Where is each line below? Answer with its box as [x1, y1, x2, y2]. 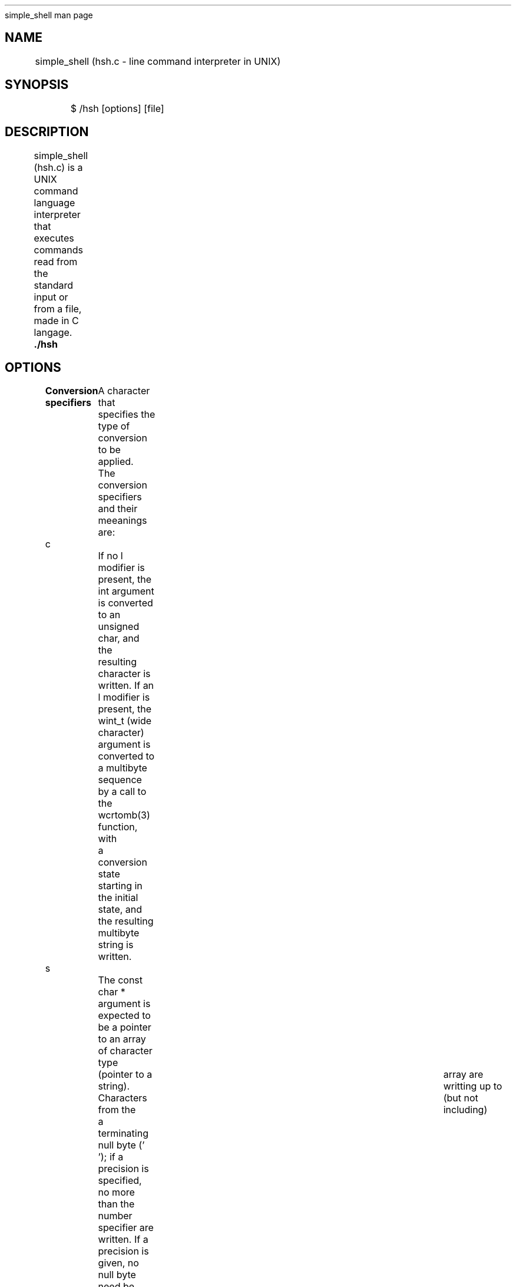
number [98, 1210, 133, 1222]
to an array [98, 1033, 146, 1045]
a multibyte [98, 762, 147, 774]
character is [98, 668, 151, 680]
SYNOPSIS [5, 77, 69, 93]
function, [98, 821, 138, 833]
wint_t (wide [98, 715, 152, 727]
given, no [98, 1257, 139, 1269]
